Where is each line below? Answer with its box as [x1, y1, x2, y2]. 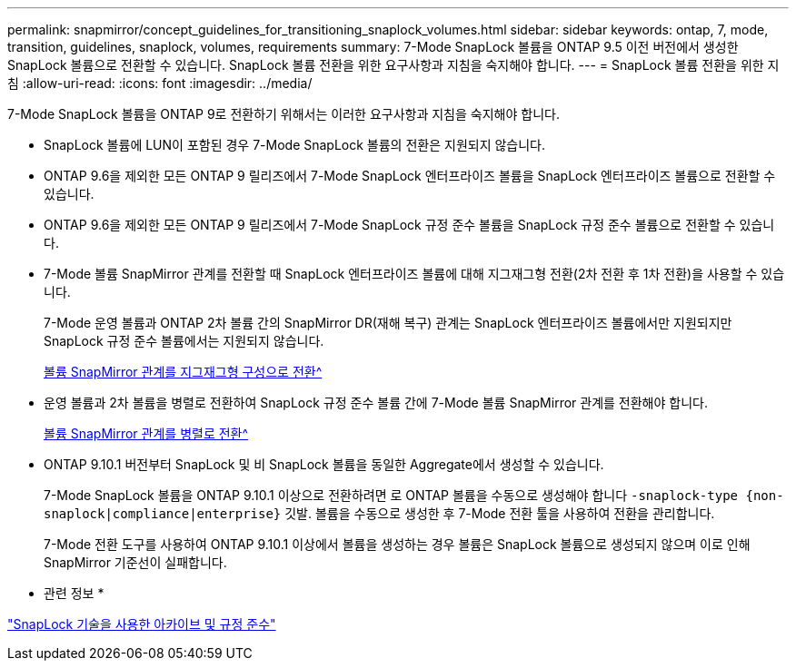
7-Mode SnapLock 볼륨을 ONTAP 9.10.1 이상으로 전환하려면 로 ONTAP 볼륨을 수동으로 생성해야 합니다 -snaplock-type [44, 487, 739, 503]
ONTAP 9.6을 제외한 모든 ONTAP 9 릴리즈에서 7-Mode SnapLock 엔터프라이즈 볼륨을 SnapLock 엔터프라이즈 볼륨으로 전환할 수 [44, 168, 776, 183]
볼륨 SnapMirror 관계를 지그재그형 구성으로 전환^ [44, 364, 323, 379]
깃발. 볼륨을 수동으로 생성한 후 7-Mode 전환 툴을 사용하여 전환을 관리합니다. [284, 506, 715, 521]
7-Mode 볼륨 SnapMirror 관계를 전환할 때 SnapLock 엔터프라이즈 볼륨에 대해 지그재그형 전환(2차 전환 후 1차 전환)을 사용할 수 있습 [44, 266, 785, 281]
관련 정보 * [44, 585, 104, 601]
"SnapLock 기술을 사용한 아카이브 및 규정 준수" [7, 616, 276, 632]
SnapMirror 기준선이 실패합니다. [44, 555, 227, 570]
